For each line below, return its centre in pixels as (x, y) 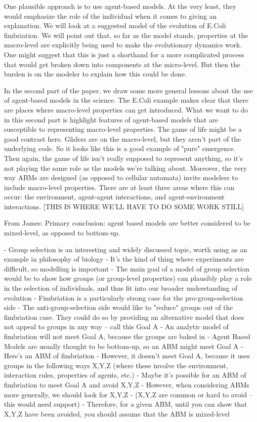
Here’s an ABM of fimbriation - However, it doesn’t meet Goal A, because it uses (127, 356)
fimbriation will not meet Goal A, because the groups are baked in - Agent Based (127, 336)
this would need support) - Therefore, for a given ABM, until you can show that (126, 404)
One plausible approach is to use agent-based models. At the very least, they (120, 6)
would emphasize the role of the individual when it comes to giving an (110, 16)
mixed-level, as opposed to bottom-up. (62, 233)
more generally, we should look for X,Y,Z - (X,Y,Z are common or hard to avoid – (128, 394)
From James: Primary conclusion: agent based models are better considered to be (127, 223)
